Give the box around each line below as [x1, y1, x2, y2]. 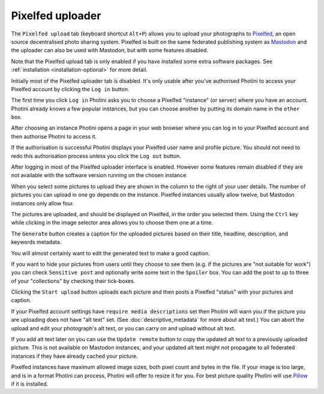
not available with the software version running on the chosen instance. [11, 172, 188, 179]
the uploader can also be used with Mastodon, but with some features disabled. [11, 47, 208, 54]
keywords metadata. [11, 238, 62, 246]
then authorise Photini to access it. [11, 133, 97, 140]
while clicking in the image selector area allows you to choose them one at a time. [11, 219, 213, 226]
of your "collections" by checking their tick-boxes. [11, 277, 136, 285]
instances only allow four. [11, 199, 74, 207]
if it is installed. [11, 380, 49, 387]
